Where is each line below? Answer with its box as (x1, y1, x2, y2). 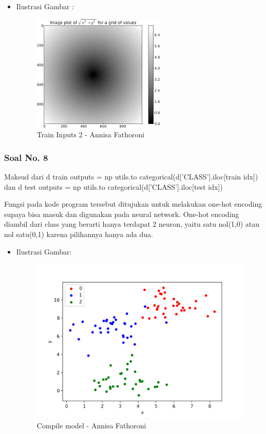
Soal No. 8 (4, 151, 48, 164)
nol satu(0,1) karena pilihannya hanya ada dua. (4, 228, 153, 239)
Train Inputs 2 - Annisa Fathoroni (36, 129, 145, 140)
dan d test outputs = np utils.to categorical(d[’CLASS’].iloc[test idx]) (4, 181, 223, 192)
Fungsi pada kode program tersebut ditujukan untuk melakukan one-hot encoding (4, 198, 262, 209)
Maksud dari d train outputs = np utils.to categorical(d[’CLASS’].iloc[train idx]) (4, 171, 258, 182)
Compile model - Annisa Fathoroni (36, 420, 146, 430)
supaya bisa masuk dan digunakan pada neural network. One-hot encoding (4, 208, 239, 219)
